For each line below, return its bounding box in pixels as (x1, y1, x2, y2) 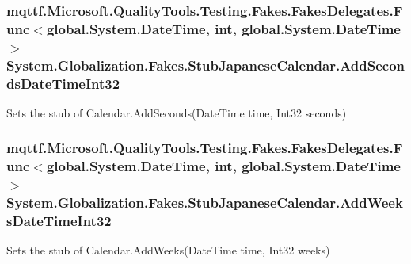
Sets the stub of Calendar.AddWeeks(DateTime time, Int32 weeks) (6, 242, 330, 258)
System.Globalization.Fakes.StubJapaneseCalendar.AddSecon (6, 55, 405, 75)
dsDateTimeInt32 (6, 73, 120, 93)
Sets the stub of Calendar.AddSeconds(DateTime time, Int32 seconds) (6, 104, 347, 121)
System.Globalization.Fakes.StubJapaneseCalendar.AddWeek (6, 193, 403, 212)
